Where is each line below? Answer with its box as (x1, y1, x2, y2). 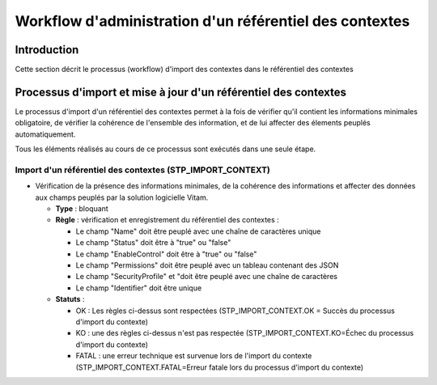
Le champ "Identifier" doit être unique (75, 283, 202, 293)
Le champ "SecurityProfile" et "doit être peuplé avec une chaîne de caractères (75, 272, 337, 281)
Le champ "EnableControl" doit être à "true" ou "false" (75, 249, 257, 259)
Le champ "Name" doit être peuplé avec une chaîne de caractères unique (75, 226, 321, 236)
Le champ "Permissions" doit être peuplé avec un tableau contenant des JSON (75, 260, 339, 270)
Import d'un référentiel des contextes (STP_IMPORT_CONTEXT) (15, 164, 270, 176)
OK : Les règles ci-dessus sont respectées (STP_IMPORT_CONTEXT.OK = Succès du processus (75, 306, 396, 315)
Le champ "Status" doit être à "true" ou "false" (75, 238, 231, 247)
